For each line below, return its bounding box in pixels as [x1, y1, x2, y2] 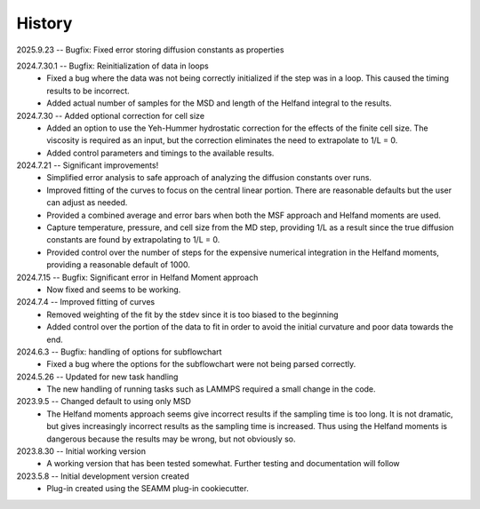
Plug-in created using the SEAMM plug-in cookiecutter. [46, 483, 249, 494]
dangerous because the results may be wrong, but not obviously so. [46, 433, 296, 444]
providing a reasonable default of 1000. [46, 259, 191, 270]
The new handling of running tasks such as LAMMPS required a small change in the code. [46, 384, 377, 394]
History [16, 13, 73, 33]
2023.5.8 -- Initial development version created [16, 471, 190, 481]
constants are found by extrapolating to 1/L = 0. [46, 235, 220, 245]
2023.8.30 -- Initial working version [16, 446, 147, 457]
